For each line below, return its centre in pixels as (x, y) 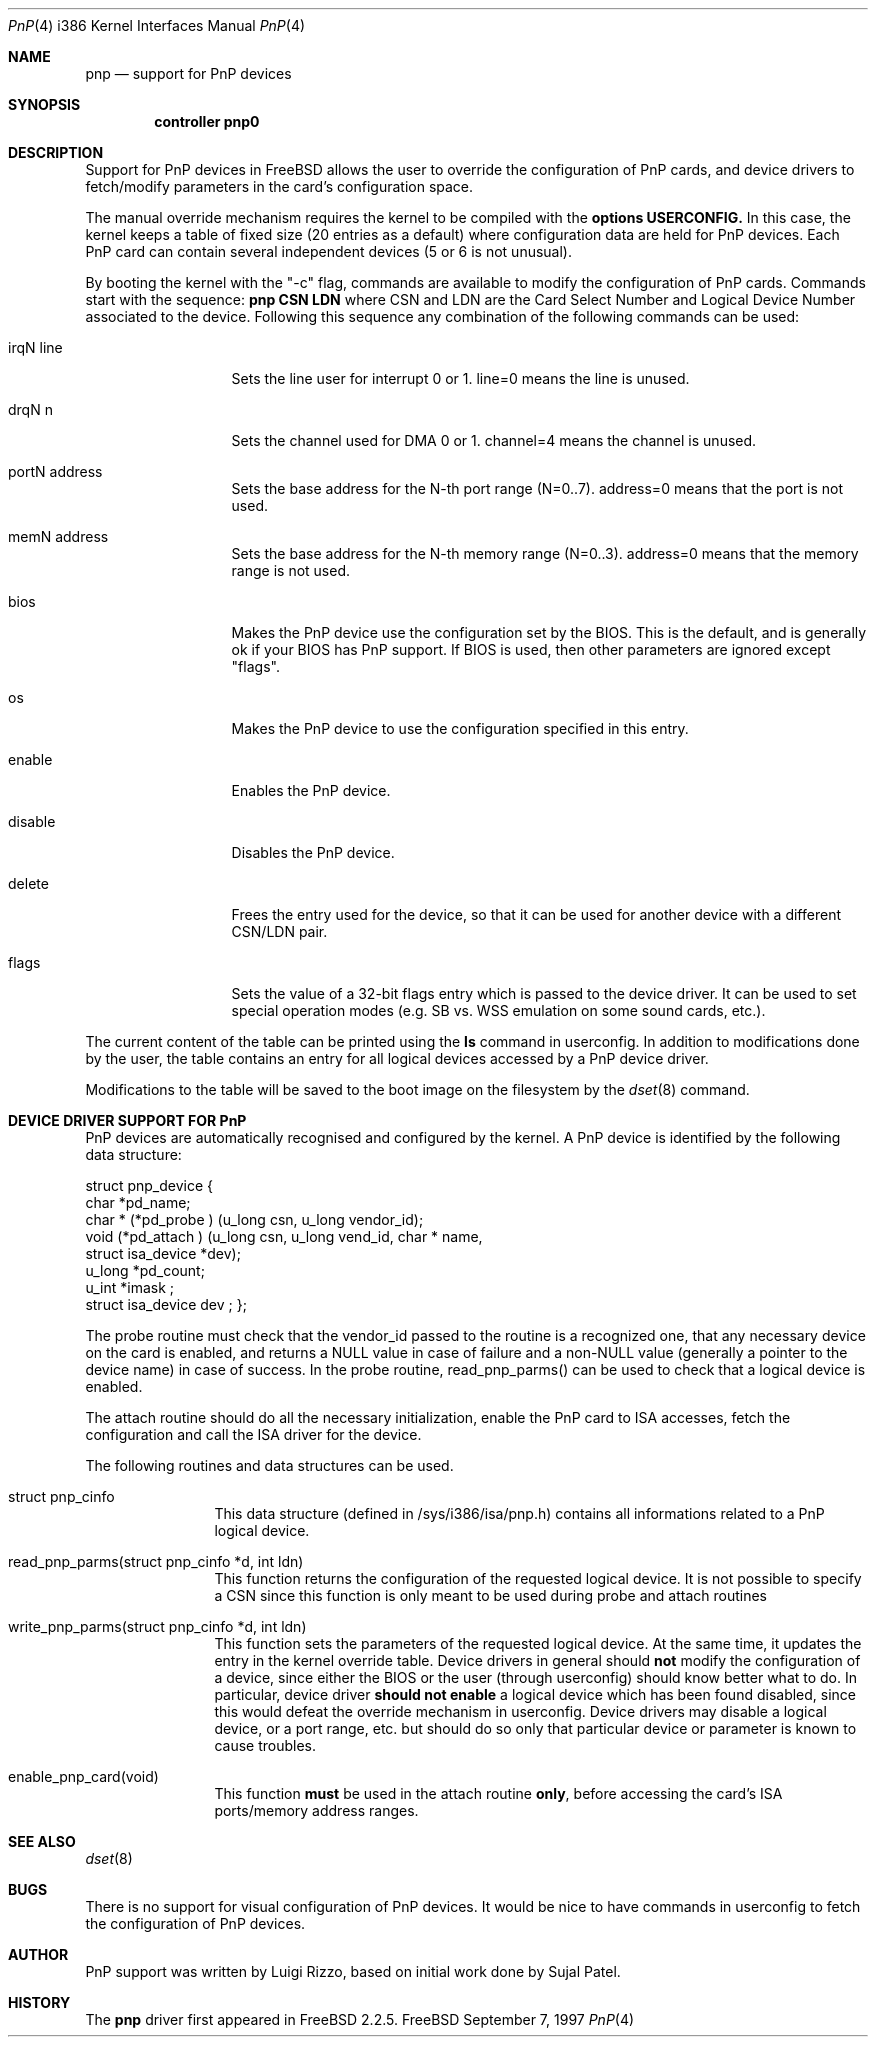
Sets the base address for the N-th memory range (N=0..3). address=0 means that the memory (545, 553)
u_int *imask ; (129, 1287)
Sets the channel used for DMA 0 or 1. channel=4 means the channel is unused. (494, 440)
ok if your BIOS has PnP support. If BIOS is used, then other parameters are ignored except (531, 649)
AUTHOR (38, 1954)
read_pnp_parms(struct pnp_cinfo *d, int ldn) (156, 1561)
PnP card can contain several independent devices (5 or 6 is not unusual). (328, 251)
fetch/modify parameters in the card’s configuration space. (279, 186)
